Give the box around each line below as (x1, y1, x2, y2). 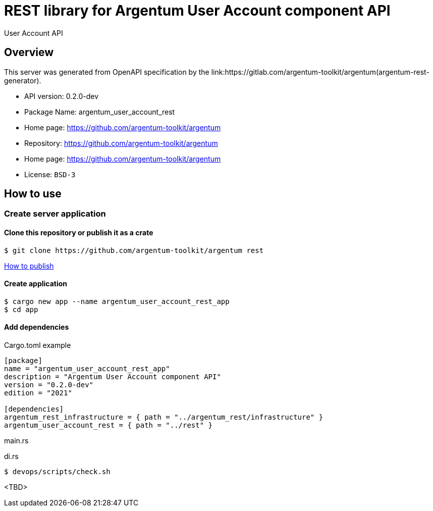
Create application (4, 279, 68, 288)
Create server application (4, 209, 106, 219)
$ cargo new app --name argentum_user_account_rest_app (4, 297, 230, 305)
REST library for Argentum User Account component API (4, 2, 391, 19)
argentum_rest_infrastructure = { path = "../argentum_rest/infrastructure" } (4, 413, 323, 422)
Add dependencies (4, 323, 69, 332)
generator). (4, 76, 41, 85)
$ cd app (4, 305, 38, 314)
